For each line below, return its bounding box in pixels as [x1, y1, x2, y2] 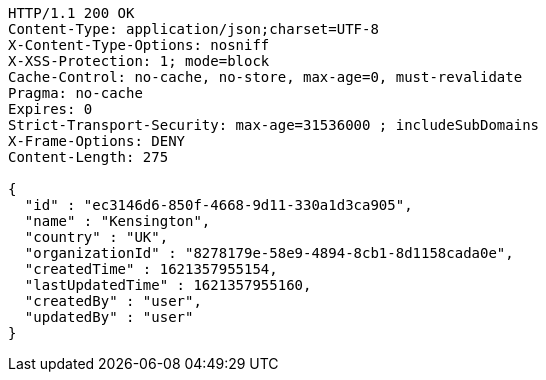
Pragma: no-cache [8, 85, 143, 101]
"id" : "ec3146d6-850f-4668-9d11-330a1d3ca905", [24, 197, 413, 213]
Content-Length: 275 [8, 149, 169, 165]
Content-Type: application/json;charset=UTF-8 [8, 21, 379, 37]
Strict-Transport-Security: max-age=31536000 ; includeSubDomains [8, 117, 540, 133]
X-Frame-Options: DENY [8, 133, 186, 149]
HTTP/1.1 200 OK [8, 5, 135, 21]
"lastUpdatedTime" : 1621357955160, [24, 277, 312, 293]
